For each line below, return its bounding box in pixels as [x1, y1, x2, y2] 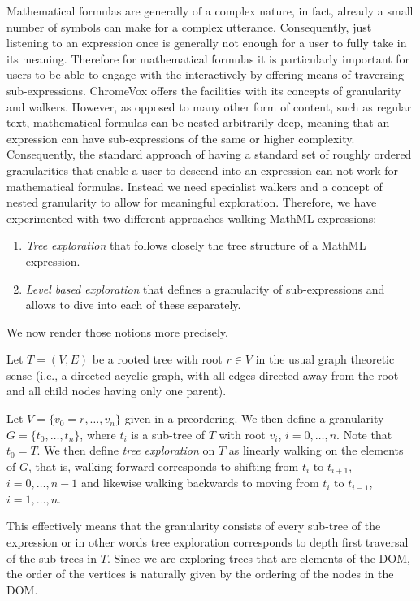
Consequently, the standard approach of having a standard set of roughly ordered [6, 146, 412, 163]
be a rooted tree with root [92, 351, 223, 368]
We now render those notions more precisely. [6, 323, 228, 340]
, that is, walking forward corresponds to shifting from [28, 457, 299, 474]
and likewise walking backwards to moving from [80, 474, 319, 491]
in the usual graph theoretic [255, 351, 395, 368]
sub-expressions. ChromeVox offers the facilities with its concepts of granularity [6, 81, 401, 98]
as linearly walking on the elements [228, 442, 404, 459]
